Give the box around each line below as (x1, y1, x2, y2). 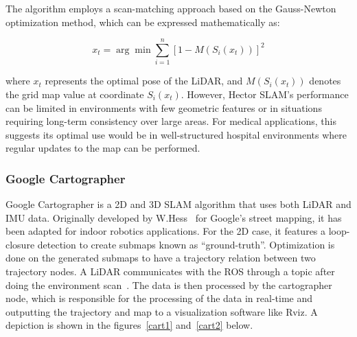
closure (5, 237, 35, 251)
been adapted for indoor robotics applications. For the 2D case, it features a (5, 224, 326, 238)
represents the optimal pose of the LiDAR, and (45, 73, 243, 88)
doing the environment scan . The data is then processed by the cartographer (5, 277, 332, 292)
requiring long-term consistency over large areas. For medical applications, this (5, 114, 336, 128)
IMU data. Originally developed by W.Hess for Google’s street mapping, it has (5, 210, 342, 224)
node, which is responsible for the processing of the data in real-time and (5, 291, 312, 305)
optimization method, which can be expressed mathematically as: (5, 14, 280, 29)
